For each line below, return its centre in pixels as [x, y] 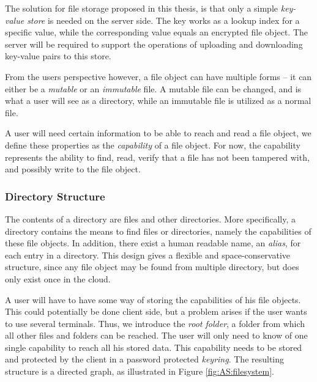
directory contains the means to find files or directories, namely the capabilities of [158, 231]
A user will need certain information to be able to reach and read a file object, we [158, 133]
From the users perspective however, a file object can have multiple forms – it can [158, 76]
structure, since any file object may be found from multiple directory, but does [152, 267]
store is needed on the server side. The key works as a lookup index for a [163, 20]
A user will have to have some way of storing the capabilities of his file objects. [153, 299]
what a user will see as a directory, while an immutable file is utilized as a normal [158, 101]
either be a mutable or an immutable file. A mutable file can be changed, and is [153, 88]
